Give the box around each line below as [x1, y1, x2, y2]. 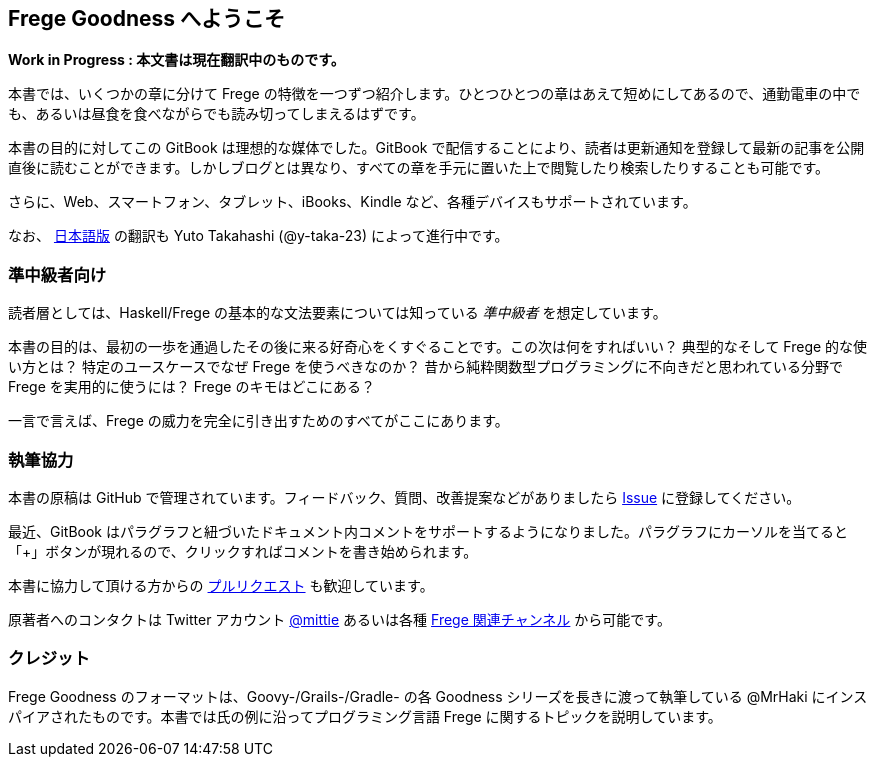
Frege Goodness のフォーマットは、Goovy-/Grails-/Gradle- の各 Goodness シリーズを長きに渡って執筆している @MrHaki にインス [8, 687, 868, 705]
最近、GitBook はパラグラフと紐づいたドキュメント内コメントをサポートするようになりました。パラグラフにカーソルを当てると [8, 522, 848, 540]
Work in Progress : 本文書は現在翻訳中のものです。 [8, 51, 345, 69]
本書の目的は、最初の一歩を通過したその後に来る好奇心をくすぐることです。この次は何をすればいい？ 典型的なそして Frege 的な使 [8, 338, 868, 356]
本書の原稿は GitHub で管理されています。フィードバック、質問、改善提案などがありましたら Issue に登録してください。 [8, 488, 801, 506]
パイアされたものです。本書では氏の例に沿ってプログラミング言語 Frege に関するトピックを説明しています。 [8, 707, 722, 725]
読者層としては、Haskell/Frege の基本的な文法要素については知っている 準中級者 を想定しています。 [8, 304, 667, 322]
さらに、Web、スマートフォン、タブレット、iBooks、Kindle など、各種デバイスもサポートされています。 [8, 193, 697, 211]
